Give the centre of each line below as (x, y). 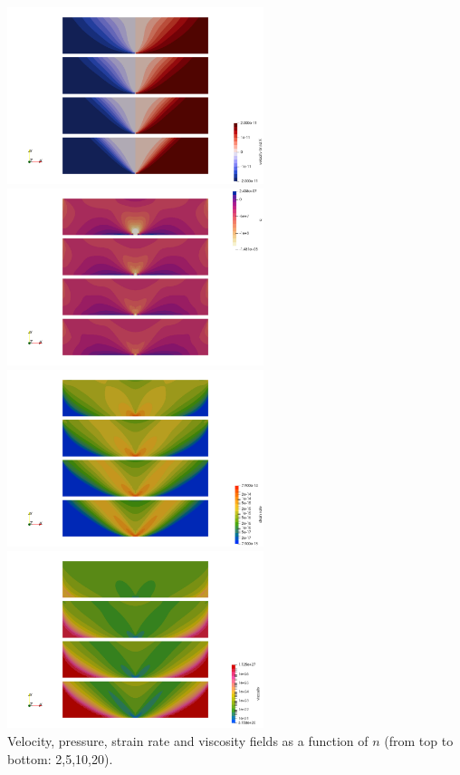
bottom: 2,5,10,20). (60, 758)
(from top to (419, 741)
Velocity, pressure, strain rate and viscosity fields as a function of (188, 741)
